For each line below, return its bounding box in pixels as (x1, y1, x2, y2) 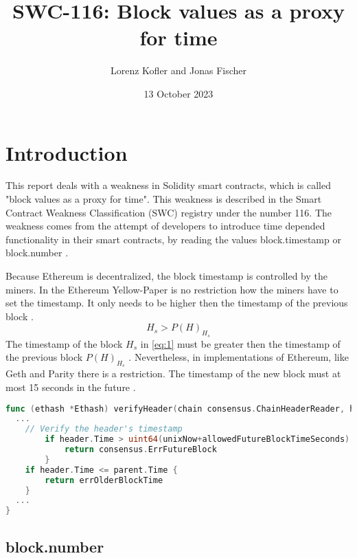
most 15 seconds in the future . (5, 379, 136, 394)
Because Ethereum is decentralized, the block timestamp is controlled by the (5, 269, 327, 282)
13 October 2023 (143, 86, 214, 100)
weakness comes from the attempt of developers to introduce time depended (5, 219, 325, 233)
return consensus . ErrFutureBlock (64, 445, 217, 455)
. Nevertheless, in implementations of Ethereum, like (128, 350, 349, 364)
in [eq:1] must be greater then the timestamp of (140, 336, 341, 350)
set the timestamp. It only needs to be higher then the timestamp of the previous (5, 295, 348, 310)
